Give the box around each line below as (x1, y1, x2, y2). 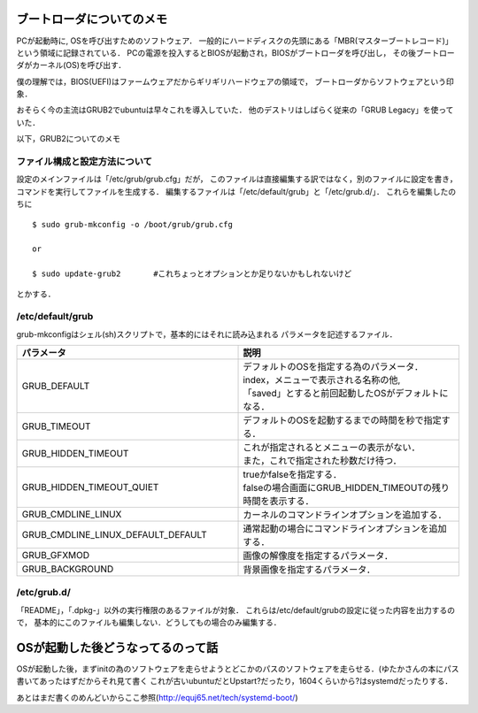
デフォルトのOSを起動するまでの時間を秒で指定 (243, 414, 442, 426)
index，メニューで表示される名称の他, (243, 374, 401, 387)
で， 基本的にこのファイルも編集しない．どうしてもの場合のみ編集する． (16, 617, 281, 628)
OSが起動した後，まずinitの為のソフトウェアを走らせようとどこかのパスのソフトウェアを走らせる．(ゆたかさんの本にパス (16, 663, 459, 674)
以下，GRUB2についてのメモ (16, 134, 121, 144)
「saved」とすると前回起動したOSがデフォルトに (243, 387, 449, 400)
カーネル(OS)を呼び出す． (31, 60, 127, 71)
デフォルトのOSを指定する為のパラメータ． (243, 361, 424, 373)
